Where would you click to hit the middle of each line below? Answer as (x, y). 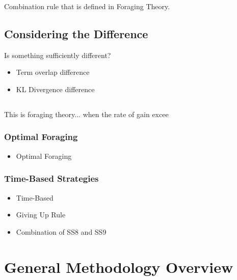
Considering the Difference (76, 33)
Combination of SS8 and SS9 (61, 231)
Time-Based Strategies (51, 178)
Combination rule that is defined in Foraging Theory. (87, 6)
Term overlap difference (53, 72)
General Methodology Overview (119, 267)
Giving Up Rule (41, 215)
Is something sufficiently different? (58, 55)
